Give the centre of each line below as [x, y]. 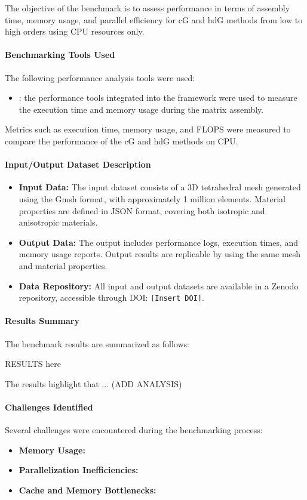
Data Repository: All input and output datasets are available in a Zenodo [159, 286]
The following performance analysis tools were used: [100, 77]
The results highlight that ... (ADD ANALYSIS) [93, 383]
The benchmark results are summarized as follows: [97, 343]
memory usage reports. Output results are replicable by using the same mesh [160, 254]
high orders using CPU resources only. [75, 31]
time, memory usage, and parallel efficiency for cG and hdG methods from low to [154, 19]
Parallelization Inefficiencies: [79, 470]
